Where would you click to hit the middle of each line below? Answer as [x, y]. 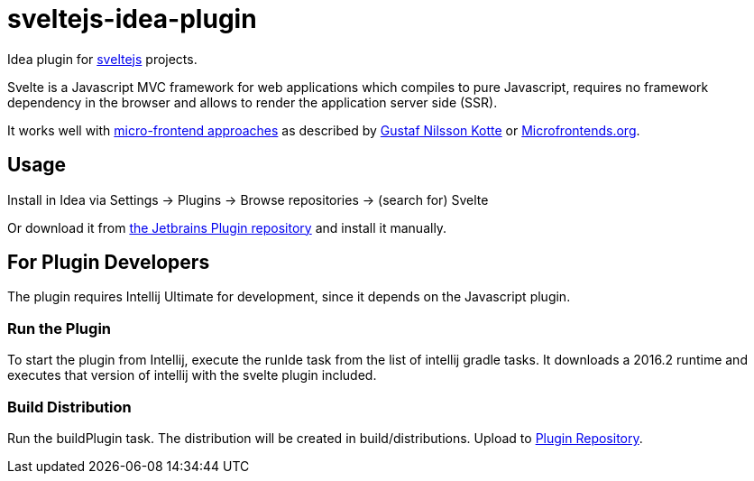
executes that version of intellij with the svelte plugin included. [192, 375]
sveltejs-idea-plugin [132, 19]
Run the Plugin [59, 328]
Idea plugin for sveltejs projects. [102, 59]
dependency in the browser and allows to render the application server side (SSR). [253, 102]
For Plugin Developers [109, 263]
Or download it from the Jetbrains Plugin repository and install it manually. [227, 227]
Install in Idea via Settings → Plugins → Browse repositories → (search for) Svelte [248, 199]
